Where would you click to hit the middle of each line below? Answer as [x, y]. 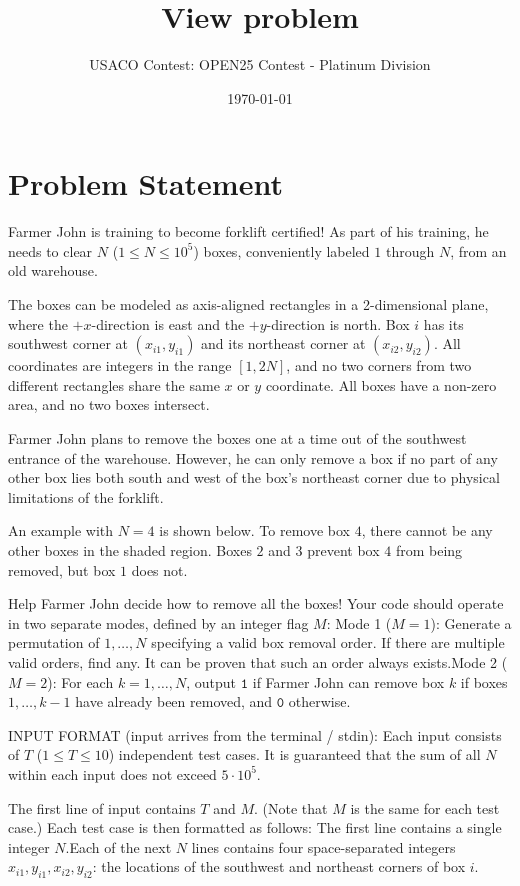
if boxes [484, 681]
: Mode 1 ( [359, 622]
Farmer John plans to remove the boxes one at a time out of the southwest [237, 438]
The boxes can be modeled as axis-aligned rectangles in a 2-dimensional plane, [248, 304]
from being [429, 549]
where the [38, 323]
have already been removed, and [174, 701]
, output [211, 681]
